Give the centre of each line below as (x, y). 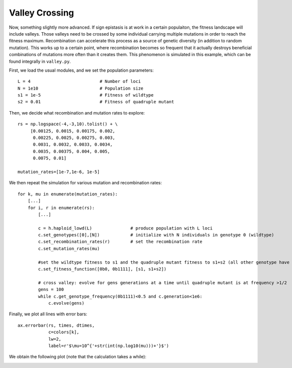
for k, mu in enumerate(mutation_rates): (68, 194)
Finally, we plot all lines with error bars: (48, 314)
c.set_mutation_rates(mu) (69, 248)
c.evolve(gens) (66, 303)
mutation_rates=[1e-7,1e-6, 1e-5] (59, 172)
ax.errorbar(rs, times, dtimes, (56, 325)
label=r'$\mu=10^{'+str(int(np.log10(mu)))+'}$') (109, 346)
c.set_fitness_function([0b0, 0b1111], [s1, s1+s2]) (102, 269)
